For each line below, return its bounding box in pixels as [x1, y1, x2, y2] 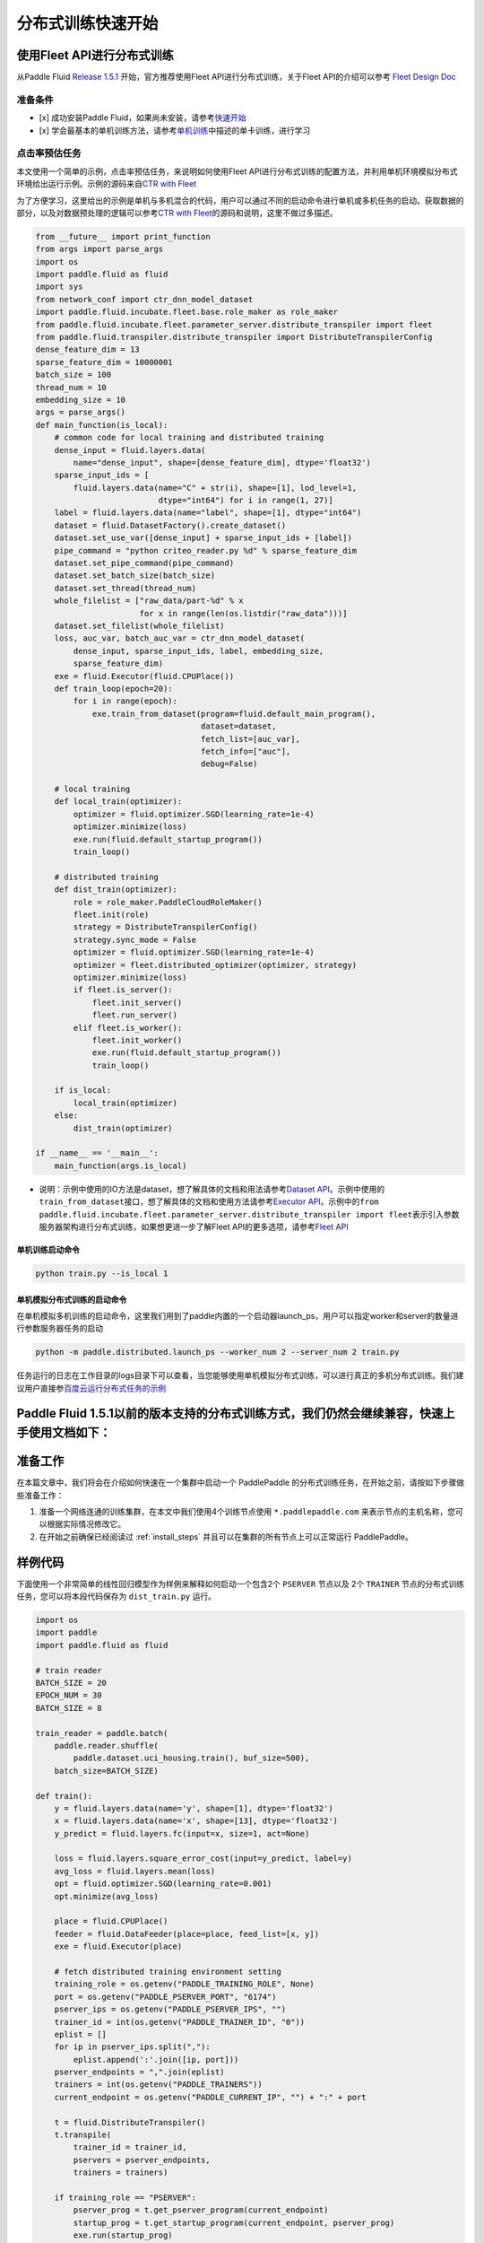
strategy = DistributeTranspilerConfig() [73, 922, 258, 932]
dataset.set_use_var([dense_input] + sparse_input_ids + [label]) [54, 533, 353, 543]
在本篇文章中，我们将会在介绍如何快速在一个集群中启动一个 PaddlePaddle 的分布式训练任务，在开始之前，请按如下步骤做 [16, 1477, 465, 1488]
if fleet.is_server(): [73, 985, 174, 995]
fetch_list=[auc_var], [200, 734, 300, 744]
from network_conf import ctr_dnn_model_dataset [35, 294, 254, 304]
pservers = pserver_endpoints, [73, 2154, 211, 2165]
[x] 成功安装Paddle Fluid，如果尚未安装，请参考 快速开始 [39, 112, 246, 123]
